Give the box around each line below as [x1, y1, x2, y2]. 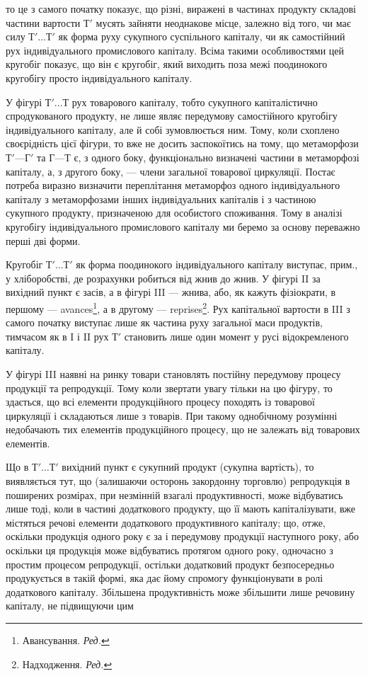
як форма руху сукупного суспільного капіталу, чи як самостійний [58, 29, 345, 44]
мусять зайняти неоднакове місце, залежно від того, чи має [96, 15, 351, 30]
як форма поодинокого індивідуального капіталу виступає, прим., [76, 257, 358, 272]
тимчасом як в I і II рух [6, 328, 109, 343]
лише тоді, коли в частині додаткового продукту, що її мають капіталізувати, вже [6, 501, 355, 516]
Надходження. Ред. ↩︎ [22, 656, 113, 671]
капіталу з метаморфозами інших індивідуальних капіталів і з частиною [6, 191, 316, 206]
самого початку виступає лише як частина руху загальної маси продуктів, [6, 315, 323, 330]
